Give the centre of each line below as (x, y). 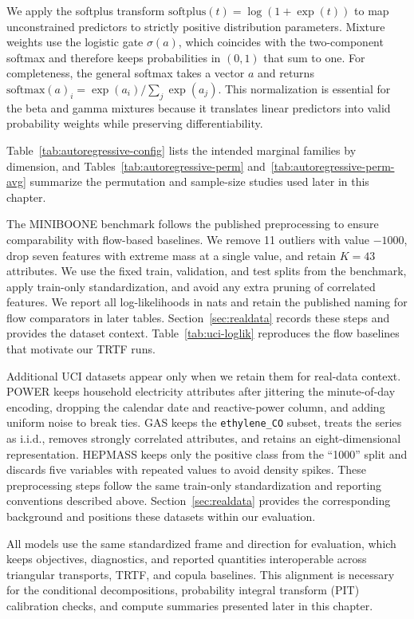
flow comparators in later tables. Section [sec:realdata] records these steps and (198, 317)
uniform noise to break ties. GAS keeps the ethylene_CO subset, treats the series (204, 422)
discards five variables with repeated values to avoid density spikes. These (187, 469)
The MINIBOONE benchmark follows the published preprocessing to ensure (193, 224)
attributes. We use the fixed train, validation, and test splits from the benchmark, (207, 271)
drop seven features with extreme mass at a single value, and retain (172, 255)
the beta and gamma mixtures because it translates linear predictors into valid (199, 107)
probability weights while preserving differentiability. (135, 123)
